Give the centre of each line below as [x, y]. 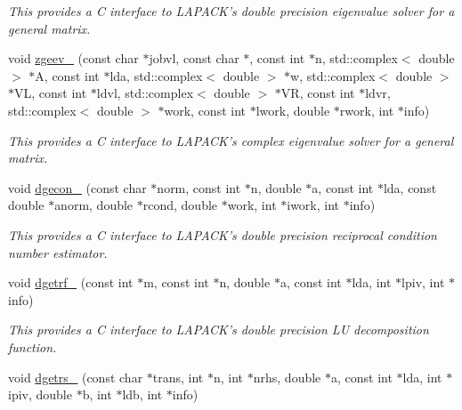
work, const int [205, 110]
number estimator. [58, 252]
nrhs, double [287, 377]
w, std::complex [333, 75]
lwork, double [293, 110]
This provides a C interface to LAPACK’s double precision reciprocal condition [223, 234]
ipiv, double [40, 394]
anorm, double [94, 205]
